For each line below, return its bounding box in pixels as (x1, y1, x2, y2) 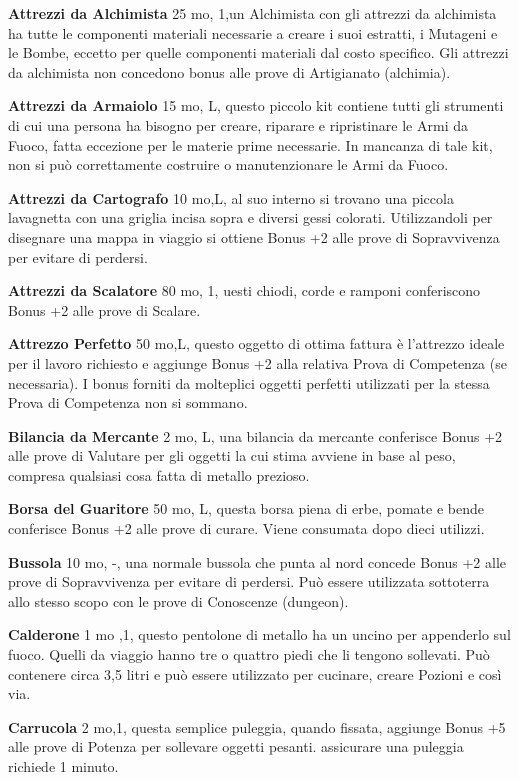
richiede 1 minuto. (8, 756, 119, 776)
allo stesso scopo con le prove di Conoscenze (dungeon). (8, 590, 349, 611)
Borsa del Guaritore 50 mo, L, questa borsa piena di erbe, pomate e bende (8, 498, 484, 519)
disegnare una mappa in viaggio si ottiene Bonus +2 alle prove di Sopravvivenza (8, 226, 500, 247)
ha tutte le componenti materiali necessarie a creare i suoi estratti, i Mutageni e (8, 22, 498, 43)
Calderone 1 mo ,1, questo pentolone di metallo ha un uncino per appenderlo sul (8, 624, 511, 645)
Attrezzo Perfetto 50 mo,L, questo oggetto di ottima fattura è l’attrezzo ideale (8, 333, 505, 354)
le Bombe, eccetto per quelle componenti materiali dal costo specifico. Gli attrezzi (8, 42, 509, 63)
